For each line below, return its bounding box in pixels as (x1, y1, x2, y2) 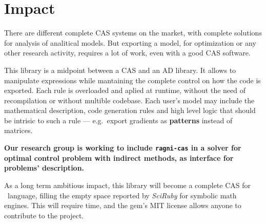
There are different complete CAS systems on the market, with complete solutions (4, 27, 262, 38)
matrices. (4, 125, 33, 136)
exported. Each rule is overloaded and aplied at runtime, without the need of (4, 85, 246, 96)
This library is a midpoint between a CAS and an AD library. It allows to (4, 64, 236, 75)
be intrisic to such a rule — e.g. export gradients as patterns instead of (4, 115, 233, 125)
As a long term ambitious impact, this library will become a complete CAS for (4, 179, 251, 190)
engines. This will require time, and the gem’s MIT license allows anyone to (4, 200, 241, 211)
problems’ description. (4, 162, 85, 173)
